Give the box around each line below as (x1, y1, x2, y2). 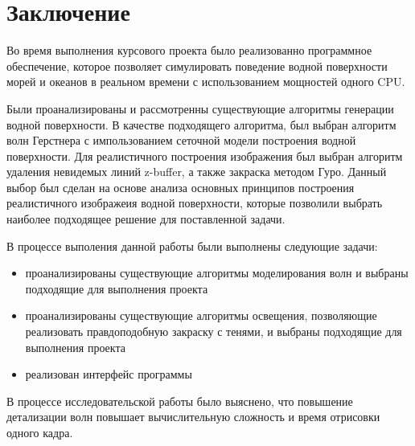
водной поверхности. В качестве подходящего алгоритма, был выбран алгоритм (6, 116, 397, 133)
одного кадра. (6, 424, 73, 440)
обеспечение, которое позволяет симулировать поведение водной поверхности (6, 57, 388, 74)
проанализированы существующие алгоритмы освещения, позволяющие (25, 307, 377, 324)
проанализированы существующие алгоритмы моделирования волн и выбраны (25, 264, 409, 281)
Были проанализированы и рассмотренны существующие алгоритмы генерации (6, 100, 394, 117)
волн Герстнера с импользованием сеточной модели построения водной (6, 132, 356, 149)
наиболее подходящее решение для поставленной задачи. (6, 211, 286, 227)
